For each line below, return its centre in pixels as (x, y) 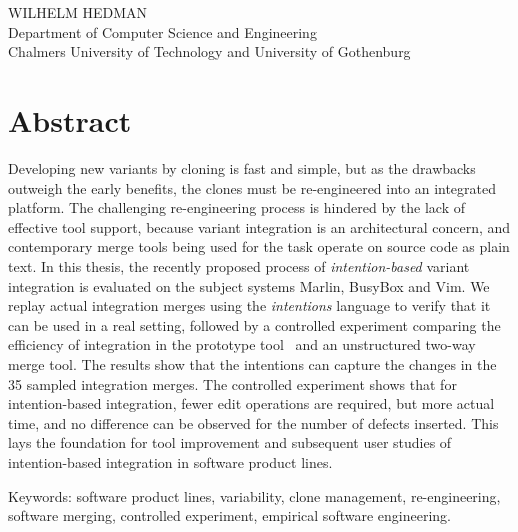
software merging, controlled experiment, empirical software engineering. (229, 515)
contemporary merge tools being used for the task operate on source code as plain (259, 246)
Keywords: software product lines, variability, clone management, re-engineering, (254, 495)
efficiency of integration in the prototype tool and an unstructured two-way (242, 344)
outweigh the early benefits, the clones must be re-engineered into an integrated (252, 187)
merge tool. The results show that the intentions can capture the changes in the (252, 364)
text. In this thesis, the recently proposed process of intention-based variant (239, 266)
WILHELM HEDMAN (78, 12)
